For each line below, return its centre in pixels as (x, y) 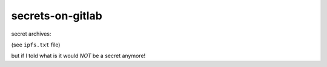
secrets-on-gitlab (57, 16)
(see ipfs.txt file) (36, 45)
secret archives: (31, 34)
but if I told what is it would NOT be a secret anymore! (78, 56)
